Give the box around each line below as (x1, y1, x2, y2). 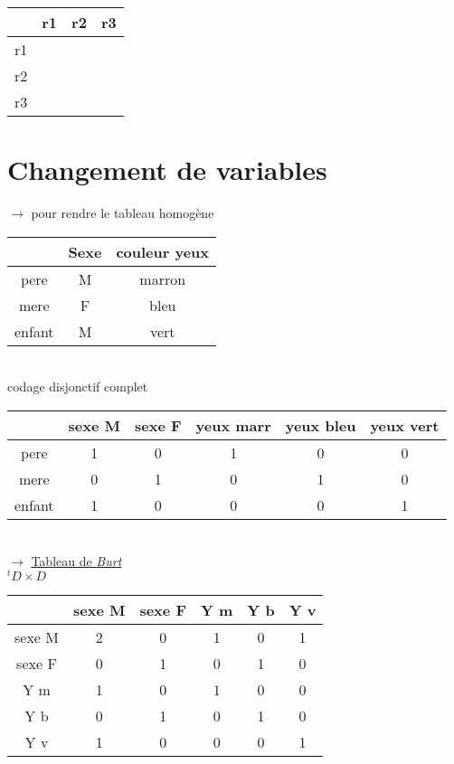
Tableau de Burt (31, 551, 122, 570)
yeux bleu (285, 414, 356, 436)
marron (139, 268, 186, 289)
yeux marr (195, 414, 271, 436)
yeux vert (370, 414, 440, 436)
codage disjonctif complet (7, 377, 148, 396)
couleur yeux (116, 241, 210, 262)
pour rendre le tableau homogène (31, 203, 214, 222)
